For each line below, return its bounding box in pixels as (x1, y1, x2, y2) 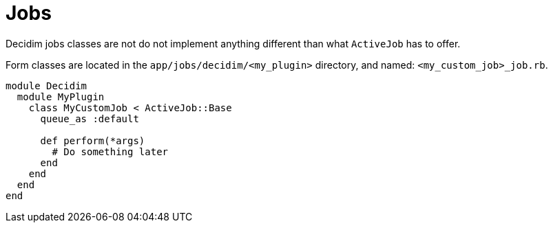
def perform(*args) (40, 135, 145, 146)
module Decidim (6, 80, 87, 91)
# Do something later (52, 146, 169, 157)
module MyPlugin (17, 91, 105, 102)
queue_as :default (40, 113, 139, 124)
